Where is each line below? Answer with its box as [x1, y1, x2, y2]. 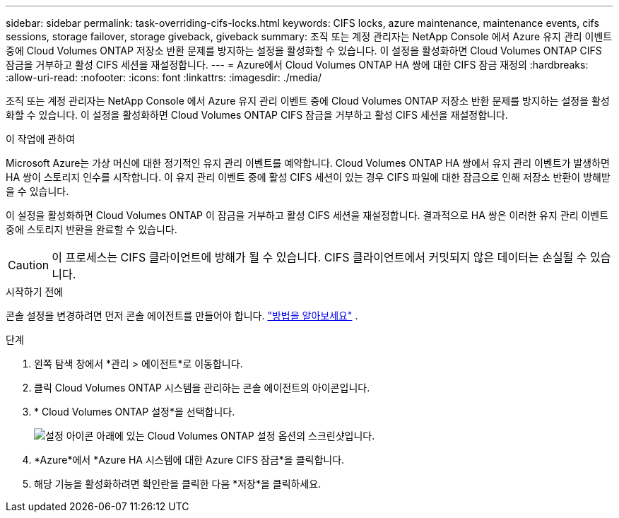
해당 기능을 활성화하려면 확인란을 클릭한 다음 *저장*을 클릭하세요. [34, 478, 322, 490]
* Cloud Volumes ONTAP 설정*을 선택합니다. [34, 406, 235, 418]
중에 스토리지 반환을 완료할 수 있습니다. [6, 223, 177, 235]
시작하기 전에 [6, 286, 64, 298]
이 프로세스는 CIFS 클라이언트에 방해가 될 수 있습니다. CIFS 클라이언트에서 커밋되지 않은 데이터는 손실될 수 [52, 250, 587, 264]
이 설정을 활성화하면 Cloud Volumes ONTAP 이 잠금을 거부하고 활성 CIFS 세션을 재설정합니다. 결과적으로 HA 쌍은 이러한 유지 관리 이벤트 [6, 209, 609, 221]
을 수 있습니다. [6, 185, 69, 197]
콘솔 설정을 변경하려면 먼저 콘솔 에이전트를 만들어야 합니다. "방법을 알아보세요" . [6, 310, 358, 322]
